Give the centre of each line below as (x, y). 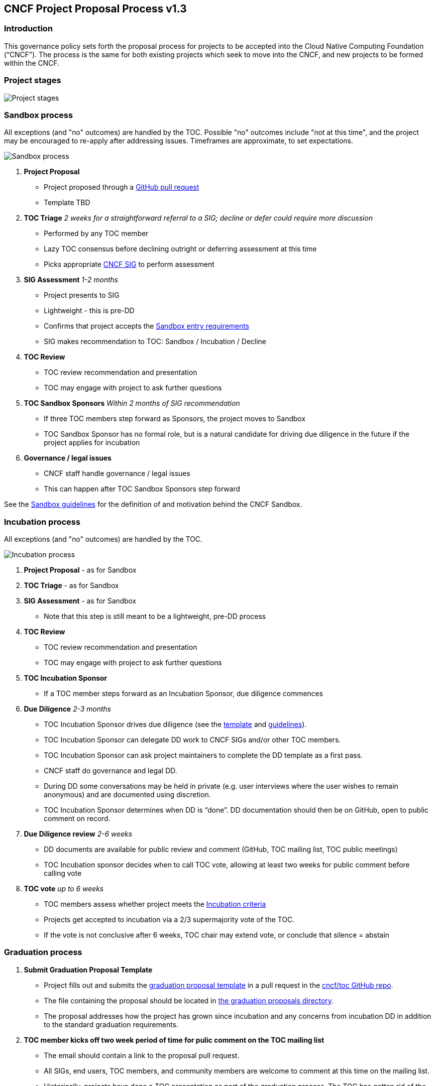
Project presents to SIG (82, 295)
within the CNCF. (32, 63)
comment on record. (77, 819)
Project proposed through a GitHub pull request (122, 187)
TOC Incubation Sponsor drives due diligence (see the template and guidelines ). (175, 724)
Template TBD (67, 203)
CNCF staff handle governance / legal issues (117, 474)
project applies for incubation (92, 443)
